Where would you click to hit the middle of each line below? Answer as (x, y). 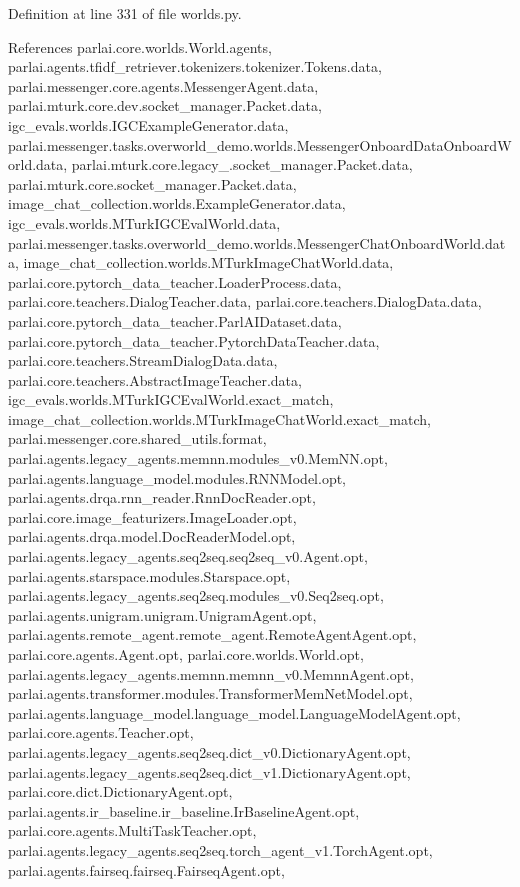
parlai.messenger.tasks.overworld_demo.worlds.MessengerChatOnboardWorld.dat (257, 242)
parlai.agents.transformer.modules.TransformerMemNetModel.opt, (210, 693)
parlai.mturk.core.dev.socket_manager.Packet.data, (165, 105)
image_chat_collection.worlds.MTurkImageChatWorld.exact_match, (219, 418)
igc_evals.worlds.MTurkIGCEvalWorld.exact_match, (171, 399)
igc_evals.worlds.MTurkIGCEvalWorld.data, (144, 222)
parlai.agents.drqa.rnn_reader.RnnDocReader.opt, (162, 497)
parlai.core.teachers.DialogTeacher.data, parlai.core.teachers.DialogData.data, (245, 301)
